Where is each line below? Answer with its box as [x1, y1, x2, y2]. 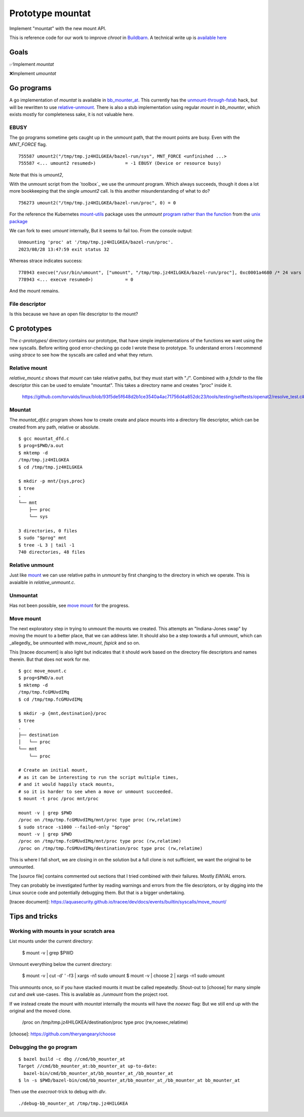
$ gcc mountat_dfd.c [18, 436, 69, 441]
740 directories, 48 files [18, 549, 86, 555]
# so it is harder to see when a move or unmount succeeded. [18, 788, 173, 795]
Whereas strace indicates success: [9, 258, 83, 264]
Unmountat [9, 592, 38, 599]
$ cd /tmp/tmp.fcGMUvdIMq [18, 696, 83, 702]
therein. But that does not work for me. [9, 656, 91, 662]
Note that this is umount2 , [9, 171, 63, 177]
